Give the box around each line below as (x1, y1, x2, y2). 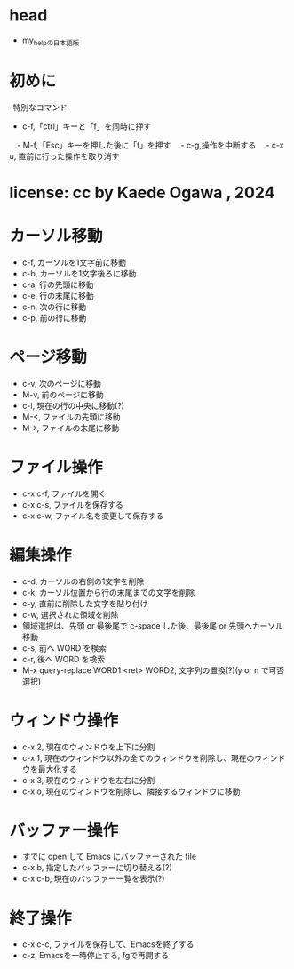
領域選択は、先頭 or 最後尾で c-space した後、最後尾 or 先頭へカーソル (21, 620, 284, 631)
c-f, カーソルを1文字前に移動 (21, 257, 127, 268)
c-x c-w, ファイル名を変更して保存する (21, 510, 164, 521)
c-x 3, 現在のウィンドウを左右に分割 (21, 774, 155, 785)
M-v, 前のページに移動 (21, 388, 104, 400)
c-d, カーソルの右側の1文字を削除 (21, 575, 145, 587)
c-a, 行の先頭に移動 (21, 279, 95, 290)
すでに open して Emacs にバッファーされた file (21, 851, 197, 862)
